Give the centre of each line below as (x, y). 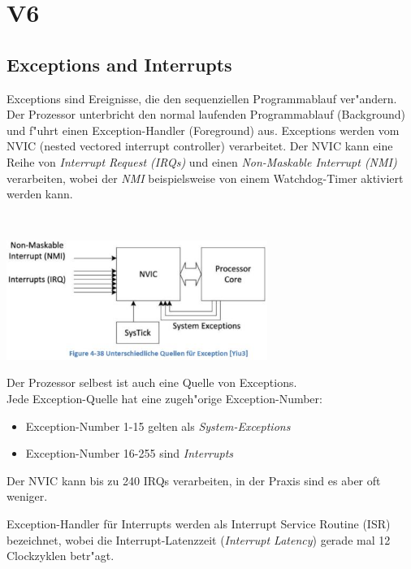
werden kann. (40, 194)
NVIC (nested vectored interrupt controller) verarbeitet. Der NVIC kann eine (200, 146)
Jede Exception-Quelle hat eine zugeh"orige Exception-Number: (164, 399)
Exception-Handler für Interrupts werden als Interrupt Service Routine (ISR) (199, 523)
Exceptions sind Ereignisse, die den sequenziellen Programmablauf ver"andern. (202, 98)
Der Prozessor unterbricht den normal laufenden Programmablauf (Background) (206, 114)
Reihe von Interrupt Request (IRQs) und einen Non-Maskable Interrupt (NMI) (202, 161)
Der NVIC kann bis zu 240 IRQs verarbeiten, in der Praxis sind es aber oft (194, 480)
